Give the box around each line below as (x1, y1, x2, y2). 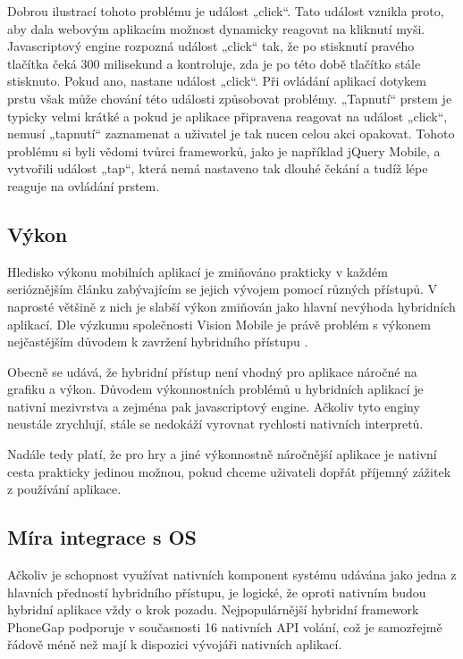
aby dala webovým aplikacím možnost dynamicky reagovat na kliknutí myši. (7, 19, 425, 38)
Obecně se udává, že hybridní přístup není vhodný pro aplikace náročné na (7, 362, 417, 380)
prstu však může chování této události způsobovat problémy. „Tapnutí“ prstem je (7, 88, 452, 107)
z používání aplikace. (7, 480, 122, 498)
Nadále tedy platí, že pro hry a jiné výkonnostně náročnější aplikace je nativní (7, 445, 437, 463)
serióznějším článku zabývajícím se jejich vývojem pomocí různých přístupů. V (7, 279, 438, 298)
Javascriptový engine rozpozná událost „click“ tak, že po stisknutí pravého (7, 37, 415, 55)
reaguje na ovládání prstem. (7, 176, 160, 195)
